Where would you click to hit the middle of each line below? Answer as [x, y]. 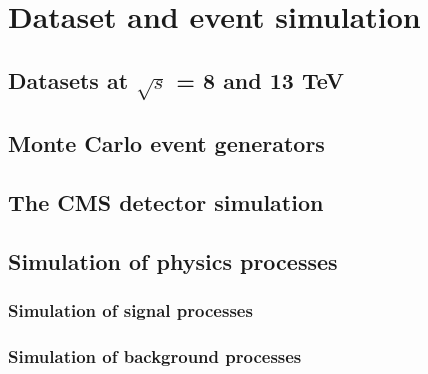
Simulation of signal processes [130, 310]
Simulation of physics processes [173, 260]
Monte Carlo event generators [166, 143]
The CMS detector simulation [166, 202]
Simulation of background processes [155, 356]
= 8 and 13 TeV [260, 79]
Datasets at [68, 79]
